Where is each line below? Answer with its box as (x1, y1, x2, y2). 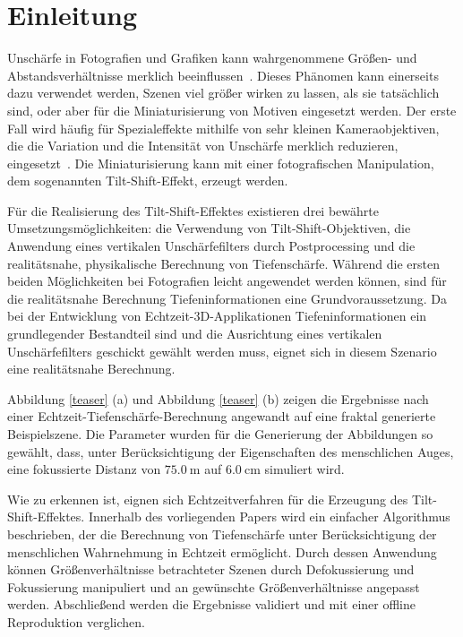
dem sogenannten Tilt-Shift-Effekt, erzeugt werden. (7, 171, 288, 190)
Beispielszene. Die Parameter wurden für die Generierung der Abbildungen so (7, 425, 433, 443)
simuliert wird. (264, 460, 345, 478)
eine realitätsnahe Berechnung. (7, 359, 176, 378)
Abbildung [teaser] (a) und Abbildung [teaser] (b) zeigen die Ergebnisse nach (7, 389, 429, 408)
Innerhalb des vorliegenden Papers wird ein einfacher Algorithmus (88, 507, 450, 526)
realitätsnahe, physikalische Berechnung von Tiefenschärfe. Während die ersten (7, 254, 440, 272)
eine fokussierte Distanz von (7, 460, 161, 478)
